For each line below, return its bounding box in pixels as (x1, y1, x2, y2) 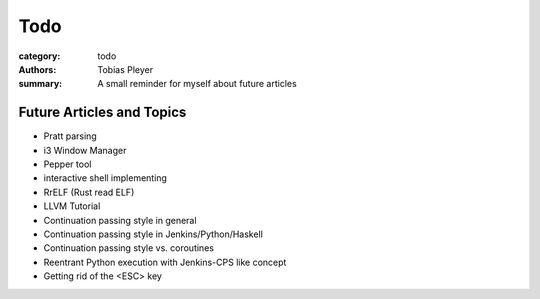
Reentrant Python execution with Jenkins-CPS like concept (43, 256, 287, 268)
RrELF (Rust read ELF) (43, 186, 135, 198)
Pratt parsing (43, 130, 97, 142)
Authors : (18, 63, 57, 75)
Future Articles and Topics (18, 104, 187, 121)
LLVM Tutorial (43, 200, 101, 212)
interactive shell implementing (43, 172, 167, 184)
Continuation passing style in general (43, 214, 197, 226)
